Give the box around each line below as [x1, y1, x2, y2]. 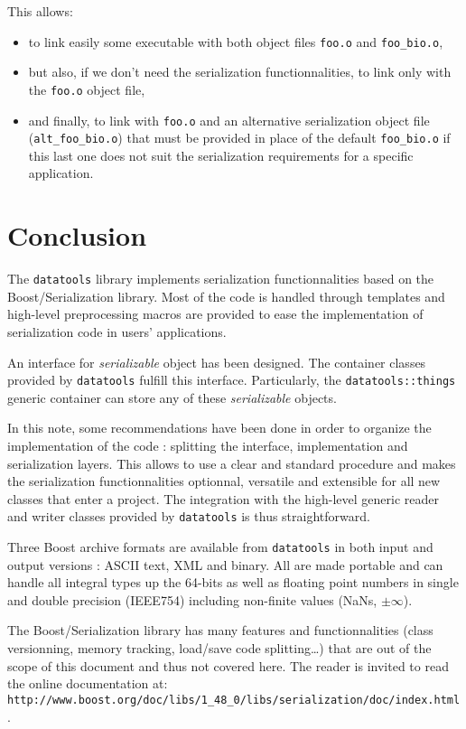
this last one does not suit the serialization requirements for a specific [28, 145, 414, 164]
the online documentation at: [7, 674, 168, 693]
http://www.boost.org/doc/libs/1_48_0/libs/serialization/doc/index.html [7, 693, 461, 706]
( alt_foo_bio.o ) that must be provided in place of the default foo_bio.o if [28, 128, 451, 147]
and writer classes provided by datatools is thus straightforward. [7, 507, 370, 526]
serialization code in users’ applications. [7, 322, 227, 341]
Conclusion [7, 217, 147, 254]
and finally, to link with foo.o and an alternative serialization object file [28, 110, 430, 129]
